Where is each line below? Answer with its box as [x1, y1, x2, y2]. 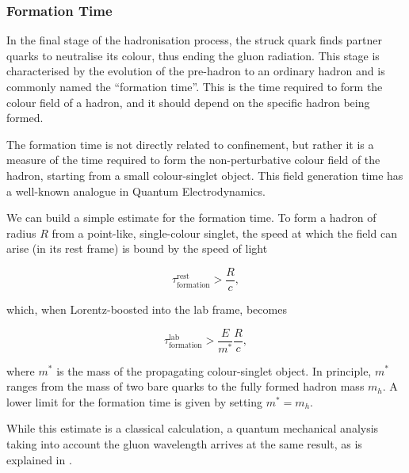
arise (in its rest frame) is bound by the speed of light [6, 240, 268, 257]
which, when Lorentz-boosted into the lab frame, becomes [6, 301, 287, 317]
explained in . [6, 451, 72, 467]
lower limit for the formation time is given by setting [6, 393, 263, 410]
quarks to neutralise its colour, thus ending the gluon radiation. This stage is [6, 47, 380, 63]
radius [6, 224, 36, 241]
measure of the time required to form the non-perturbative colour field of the [6, 151, 380, 168]
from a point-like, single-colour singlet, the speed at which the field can [52, 224, 397, 241]
